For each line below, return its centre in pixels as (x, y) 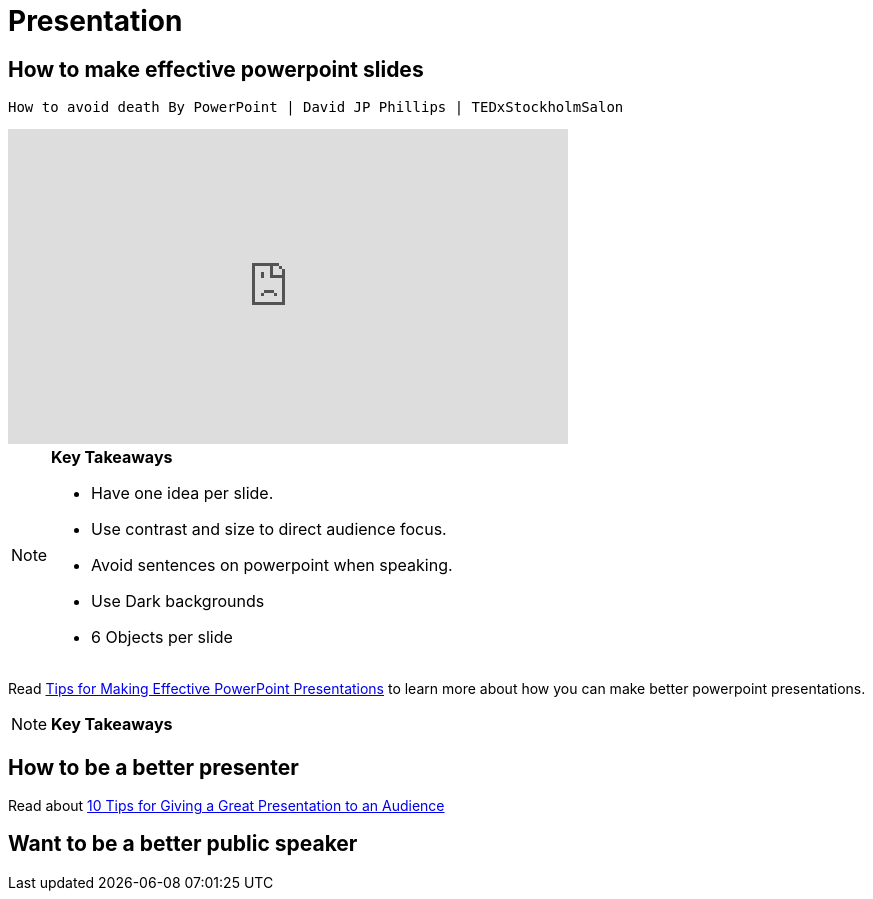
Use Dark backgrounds (178, 601)
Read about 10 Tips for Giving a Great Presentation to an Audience (226, 806)
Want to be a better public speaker (183, 844)
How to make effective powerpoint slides (216, 69)
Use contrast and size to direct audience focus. (269, 529)
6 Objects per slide (162, 637)
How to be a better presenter (153, 767)
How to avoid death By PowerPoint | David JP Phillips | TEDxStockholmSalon (316, 107)
